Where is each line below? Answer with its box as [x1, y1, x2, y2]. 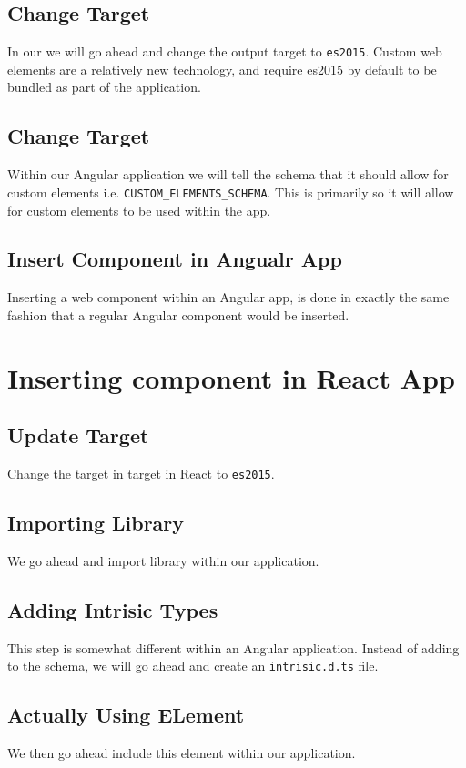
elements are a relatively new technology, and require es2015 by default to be [7, 59, 437, 78]
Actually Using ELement [7, 701, 245, 729]
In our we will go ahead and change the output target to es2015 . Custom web [7, 42, 442, 61]
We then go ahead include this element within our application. [7, 743, 356, 763]
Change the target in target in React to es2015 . [7, 464, 275, 483]
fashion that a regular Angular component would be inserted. [7, 305, 349, 324]
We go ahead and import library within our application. [7, 551, 319, 570]
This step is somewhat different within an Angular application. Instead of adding [7, 638, 460, 657]
